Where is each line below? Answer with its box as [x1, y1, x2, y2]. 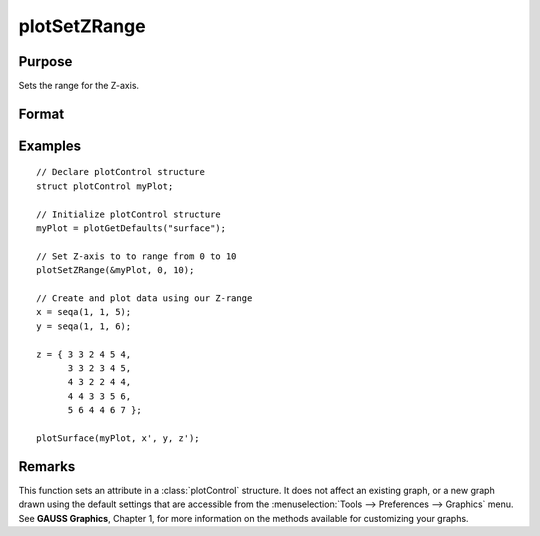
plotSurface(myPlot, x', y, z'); [36, 432, 200, 444]
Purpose [18, 53, 73, 70]
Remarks [18, 458, 76, 475]
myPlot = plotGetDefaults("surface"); [36, 223, 227, 234]
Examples [18, 137, 82, 154]
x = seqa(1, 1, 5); [36, 306, 132, 318]
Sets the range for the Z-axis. [18, 80, 140, 92]
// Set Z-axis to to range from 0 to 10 [36, 250, 237, 262]
